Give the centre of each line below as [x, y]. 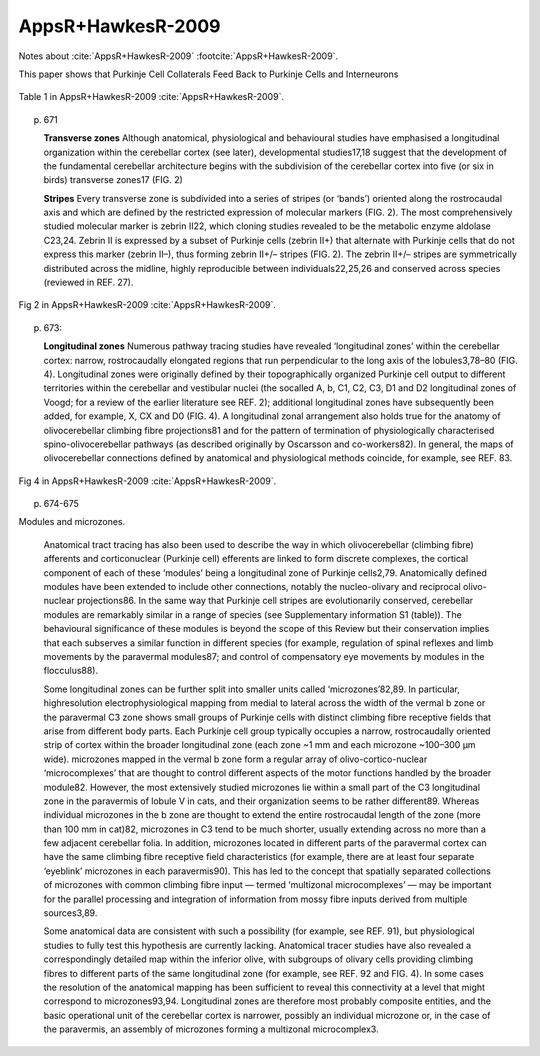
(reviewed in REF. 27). [88, 282]
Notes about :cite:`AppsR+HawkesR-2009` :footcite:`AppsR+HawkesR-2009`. [178, 56]
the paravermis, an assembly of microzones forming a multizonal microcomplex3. [211, 1029]
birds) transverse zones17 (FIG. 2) [113, 180]
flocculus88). [71, 671]
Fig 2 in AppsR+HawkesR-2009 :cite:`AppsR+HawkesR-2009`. [147, 305]
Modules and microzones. [72, 522]
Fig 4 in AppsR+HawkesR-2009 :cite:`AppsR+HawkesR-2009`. [147, 481]
